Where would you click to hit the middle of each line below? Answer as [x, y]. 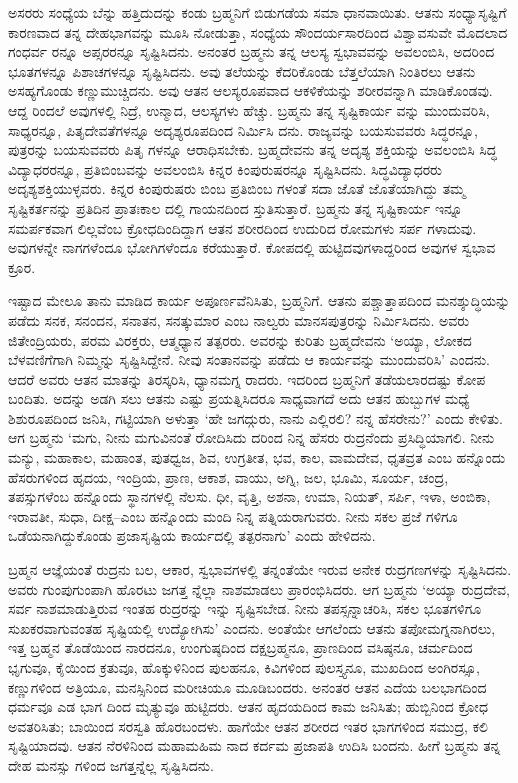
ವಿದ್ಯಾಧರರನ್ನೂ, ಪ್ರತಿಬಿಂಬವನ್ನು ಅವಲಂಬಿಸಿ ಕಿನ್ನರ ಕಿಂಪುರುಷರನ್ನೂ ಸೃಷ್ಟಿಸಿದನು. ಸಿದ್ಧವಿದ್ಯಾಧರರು [225, 168]
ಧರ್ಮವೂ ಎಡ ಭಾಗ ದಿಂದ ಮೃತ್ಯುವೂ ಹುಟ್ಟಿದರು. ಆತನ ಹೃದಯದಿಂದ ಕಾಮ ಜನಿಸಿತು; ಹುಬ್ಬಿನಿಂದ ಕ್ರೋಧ [248, 706]
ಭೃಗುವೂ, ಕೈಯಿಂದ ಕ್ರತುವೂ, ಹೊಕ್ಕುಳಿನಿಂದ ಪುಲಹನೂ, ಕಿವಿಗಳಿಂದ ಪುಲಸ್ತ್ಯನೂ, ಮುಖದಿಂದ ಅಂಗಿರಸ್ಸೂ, [244, 667]
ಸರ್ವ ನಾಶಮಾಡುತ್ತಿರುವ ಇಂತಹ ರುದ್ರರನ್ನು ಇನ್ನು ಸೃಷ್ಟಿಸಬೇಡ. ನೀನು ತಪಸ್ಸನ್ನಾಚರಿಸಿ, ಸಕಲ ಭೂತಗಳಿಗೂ [245, 608]
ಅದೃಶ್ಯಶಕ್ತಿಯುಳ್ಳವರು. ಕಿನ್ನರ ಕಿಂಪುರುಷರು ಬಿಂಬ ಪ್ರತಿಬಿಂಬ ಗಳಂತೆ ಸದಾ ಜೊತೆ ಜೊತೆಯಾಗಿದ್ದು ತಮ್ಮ [237, 188]
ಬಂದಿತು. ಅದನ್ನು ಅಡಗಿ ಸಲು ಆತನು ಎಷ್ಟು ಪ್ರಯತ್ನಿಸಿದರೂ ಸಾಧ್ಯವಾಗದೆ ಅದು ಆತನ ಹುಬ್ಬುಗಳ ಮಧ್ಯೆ [239, 398]
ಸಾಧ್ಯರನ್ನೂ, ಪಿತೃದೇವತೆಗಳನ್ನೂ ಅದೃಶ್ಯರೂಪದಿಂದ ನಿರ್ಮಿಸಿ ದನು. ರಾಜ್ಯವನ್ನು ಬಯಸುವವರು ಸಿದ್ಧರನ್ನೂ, [243, 129]
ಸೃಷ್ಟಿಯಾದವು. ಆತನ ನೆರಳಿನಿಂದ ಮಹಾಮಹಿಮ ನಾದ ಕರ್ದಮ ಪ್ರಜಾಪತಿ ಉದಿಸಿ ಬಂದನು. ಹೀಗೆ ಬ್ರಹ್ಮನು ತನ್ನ [254, 745]
